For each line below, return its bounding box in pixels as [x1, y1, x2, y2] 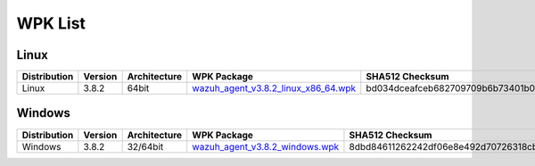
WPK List [16, 13, 86, 33]
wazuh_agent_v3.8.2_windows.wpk [192, 140, 340, 153]
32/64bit [127, 140, 164, 153]
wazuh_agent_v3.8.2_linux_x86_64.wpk [192, 82, 357, 95]
